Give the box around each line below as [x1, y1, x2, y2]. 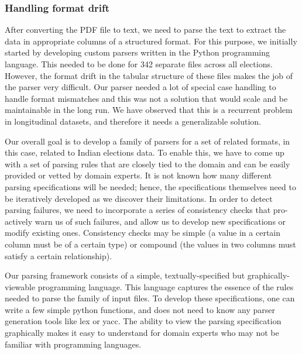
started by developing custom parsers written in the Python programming [5, 46, 270, 59]
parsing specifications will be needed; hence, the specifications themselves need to [5, 180, 296, 193]
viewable [5, 280, 36, 293]
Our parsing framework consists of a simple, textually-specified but [5, 269, 245, 281]
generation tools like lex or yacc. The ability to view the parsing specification [5, 315, 282, 327]
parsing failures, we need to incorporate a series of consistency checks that [5, 204, 271, 216]
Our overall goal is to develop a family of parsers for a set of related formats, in [5, 135, 290, 147]
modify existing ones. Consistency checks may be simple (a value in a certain [5, 226, 281, 239]
